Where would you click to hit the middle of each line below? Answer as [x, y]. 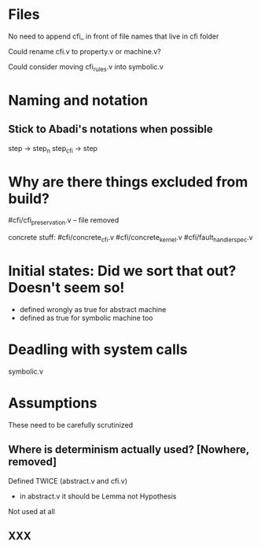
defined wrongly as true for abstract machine [93, 309]
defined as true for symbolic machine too [86, 318]
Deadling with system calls [98, 349]
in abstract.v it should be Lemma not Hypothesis [98, 496]
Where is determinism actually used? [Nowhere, [129, 450]
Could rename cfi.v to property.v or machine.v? [85, 51]
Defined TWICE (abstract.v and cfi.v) [68, 480]
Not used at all [31, 511]
